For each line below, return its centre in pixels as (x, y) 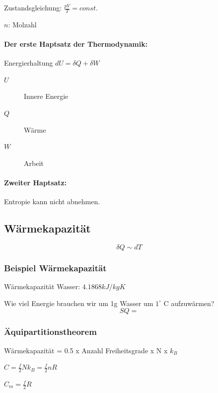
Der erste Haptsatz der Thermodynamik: (76, 44)
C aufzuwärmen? (189, 303)
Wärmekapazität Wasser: (42, 286)
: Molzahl (22, 24)
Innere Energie (46, 96)
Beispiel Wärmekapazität (55, 268)
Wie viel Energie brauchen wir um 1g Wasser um (79, 303)
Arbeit (34, 163)
